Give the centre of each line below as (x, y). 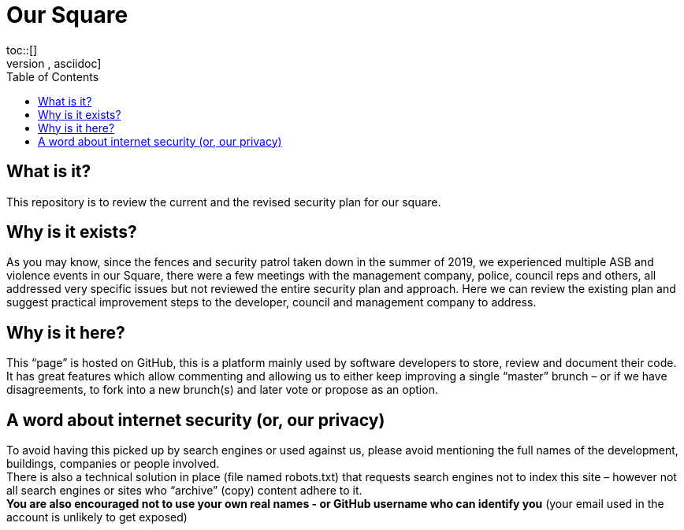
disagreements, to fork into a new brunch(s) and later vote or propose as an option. (222, 390)
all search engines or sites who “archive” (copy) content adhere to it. (184, 491)
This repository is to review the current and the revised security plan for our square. (224, 202)
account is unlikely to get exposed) (97, 517)
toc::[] (22, 50)
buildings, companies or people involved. (113, 464)
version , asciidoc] (54, 63)
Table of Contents (53, 76)
